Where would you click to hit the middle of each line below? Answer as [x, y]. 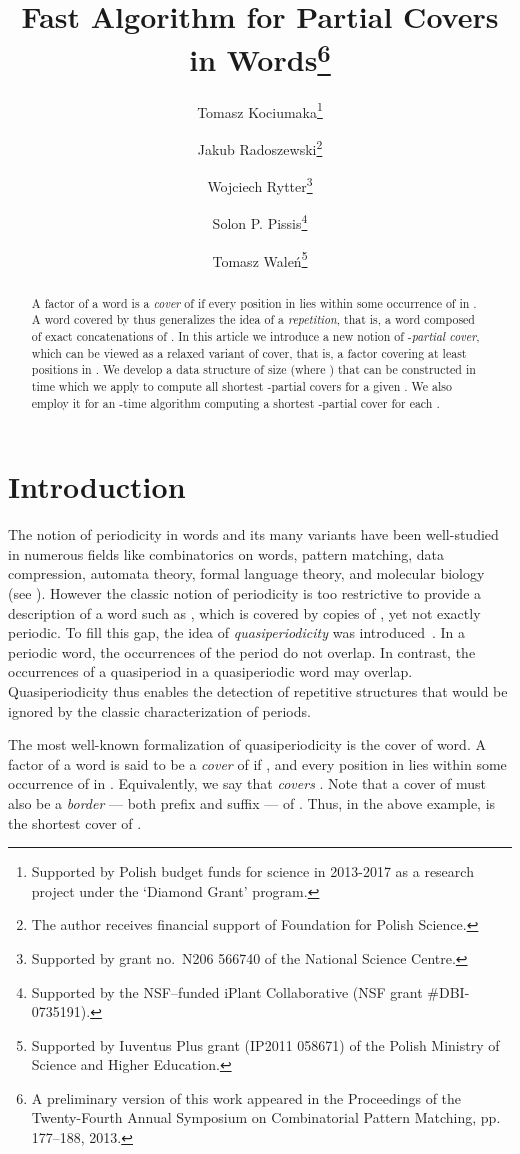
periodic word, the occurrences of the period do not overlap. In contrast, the [242, 651]
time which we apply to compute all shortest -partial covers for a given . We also [241, 385]
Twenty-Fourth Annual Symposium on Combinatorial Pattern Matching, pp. [266, 1117]
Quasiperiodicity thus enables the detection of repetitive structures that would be [258, 690]
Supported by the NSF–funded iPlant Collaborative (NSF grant [227, 991]
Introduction [97, 486]
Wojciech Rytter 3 [260, 184]
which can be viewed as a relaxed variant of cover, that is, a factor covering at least [249, 352]
